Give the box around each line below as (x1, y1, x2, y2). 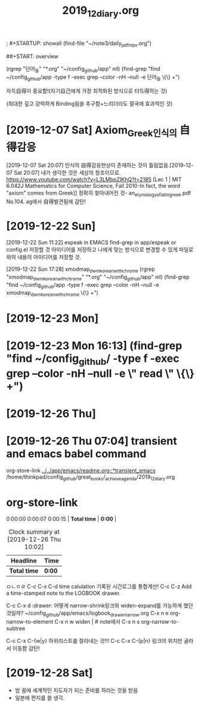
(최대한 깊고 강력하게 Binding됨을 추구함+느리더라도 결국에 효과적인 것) (6, 100, 173, 107)
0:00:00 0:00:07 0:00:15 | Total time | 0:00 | (6, 516, 117, 523)
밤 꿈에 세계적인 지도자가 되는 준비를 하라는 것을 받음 (14, 687, 138, 694)
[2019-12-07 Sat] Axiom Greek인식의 (6, 124, 178, 139)
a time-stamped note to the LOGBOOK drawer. (6, 589, 121, 597)
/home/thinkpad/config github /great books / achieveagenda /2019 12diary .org (6, 473, 175, 482)
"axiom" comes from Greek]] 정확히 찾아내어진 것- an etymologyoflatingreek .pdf (6, 189, 192, 198)
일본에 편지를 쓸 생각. (14, 694, 65, 702)
